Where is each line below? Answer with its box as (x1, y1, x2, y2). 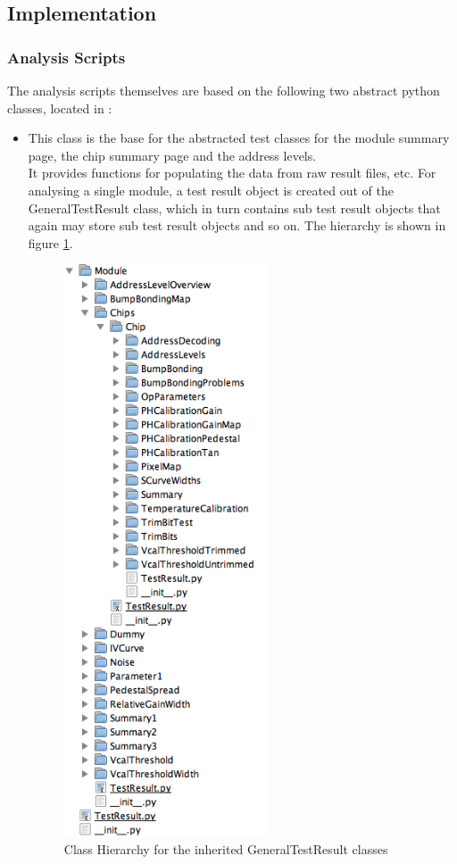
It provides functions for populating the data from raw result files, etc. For (28, 163, 436, 182)
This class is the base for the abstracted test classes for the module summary (28, 129, 450, 147)
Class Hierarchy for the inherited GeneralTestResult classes (63, 840, 388, 859)
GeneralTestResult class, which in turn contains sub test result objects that (28, 198, 441, 217)
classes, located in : (7, 98, 112, 117)
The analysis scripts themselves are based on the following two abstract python (7, 81, 440, 99)
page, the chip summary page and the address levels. (28, 145, 317, 164)
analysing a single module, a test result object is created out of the (28, 180, 394, 199)
